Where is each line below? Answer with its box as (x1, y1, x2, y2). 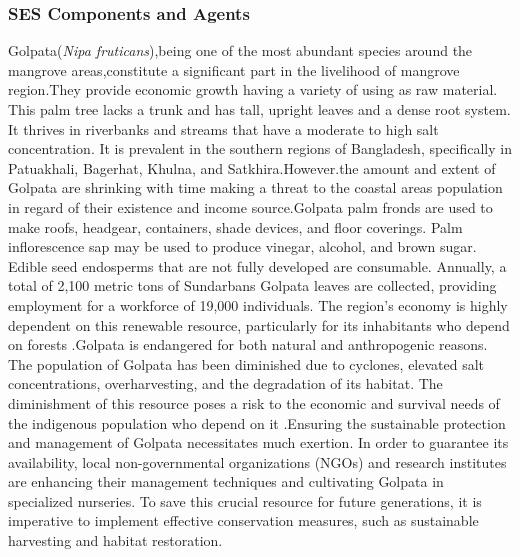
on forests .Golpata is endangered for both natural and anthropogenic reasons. (8, 334, 488, 355)
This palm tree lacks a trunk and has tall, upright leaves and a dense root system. (8, 99, 511, 119)
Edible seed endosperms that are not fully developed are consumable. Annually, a (8, 255, 507, 276)
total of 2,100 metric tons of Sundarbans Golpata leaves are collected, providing (8, 275, 497, 296)
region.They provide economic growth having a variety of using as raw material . (8, 79, 498, 100)
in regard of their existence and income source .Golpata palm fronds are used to (8, 196, 493, 217)
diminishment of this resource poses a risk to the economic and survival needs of (8, 392, 500, 413)
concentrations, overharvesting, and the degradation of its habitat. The (8, 373, 443, 394)
